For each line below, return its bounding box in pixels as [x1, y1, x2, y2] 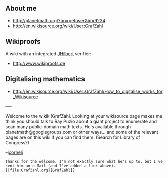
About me [5, 4, 37, 13]
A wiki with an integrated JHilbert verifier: [5, 50, 92, 57]
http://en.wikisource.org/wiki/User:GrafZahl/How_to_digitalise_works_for [12, 88, 163, 95]
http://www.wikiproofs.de [12, 60, 65, 66]
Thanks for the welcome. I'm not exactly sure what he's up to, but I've [5, 159, 163, 164]
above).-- [100, 163, 121, 169]
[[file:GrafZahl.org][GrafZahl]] [5, 168, 75, 173]
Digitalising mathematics [5, 75, 86, 83]
